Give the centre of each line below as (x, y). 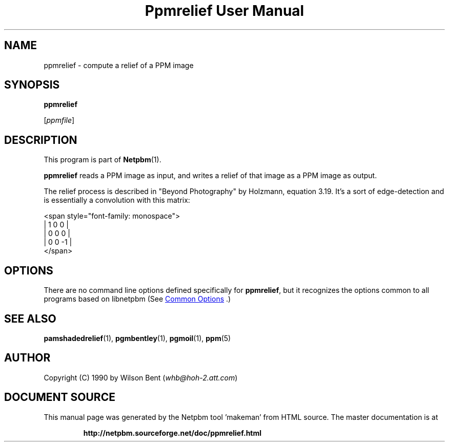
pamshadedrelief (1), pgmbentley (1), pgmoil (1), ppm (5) (137, 338)
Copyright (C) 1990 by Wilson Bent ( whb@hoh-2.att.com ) (141, 377)
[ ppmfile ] (59, 120)
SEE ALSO (30, 318)
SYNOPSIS (32, 85)
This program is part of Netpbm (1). (103, 160)
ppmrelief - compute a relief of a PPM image (119, 65)
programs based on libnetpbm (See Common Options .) (137, 299)
